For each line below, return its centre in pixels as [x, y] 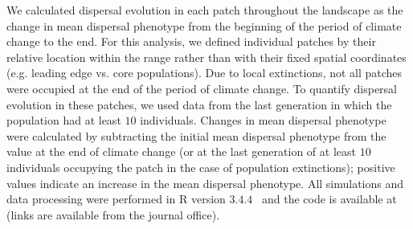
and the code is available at [329, 199]
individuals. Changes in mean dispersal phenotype [263, 120]
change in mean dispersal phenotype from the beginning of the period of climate [204, 25]
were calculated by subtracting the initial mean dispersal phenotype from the [196, 135]
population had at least [64, 120]
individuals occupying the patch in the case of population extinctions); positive [201, 167]
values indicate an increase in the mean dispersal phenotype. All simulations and [205, 183]
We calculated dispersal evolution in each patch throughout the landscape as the [205, 10]
